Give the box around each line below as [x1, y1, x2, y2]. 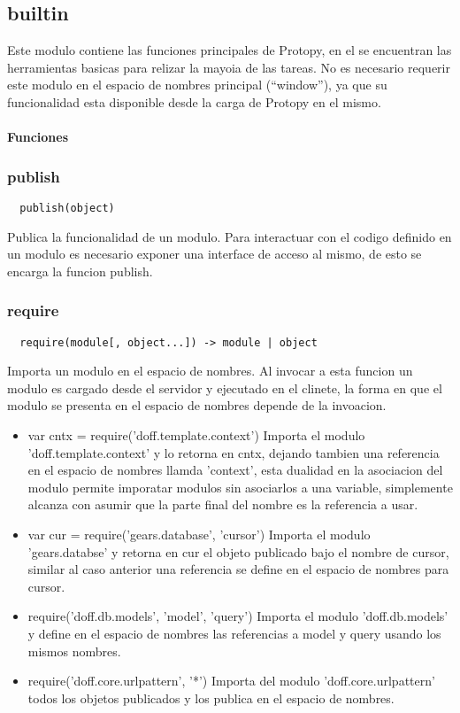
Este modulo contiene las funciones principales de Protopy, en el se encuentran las [7, 41, 452, 59]
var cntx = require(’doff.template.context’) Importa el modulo [27, 426, 365, 445]
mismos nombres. [27, 641, 121, 660]
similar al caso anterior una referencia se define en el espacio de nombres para [27, 560, 449, 578]
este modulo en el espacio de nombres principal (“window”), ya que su [7, 75, 387, 94]
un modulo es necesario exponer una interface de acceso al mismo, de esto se [7, 244, 422, 263]
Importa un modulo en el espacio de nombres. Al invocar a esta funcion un [7, 361, 413, 380]
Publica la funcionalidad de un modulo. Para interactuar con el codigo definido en [7, 227, 452, 245]
